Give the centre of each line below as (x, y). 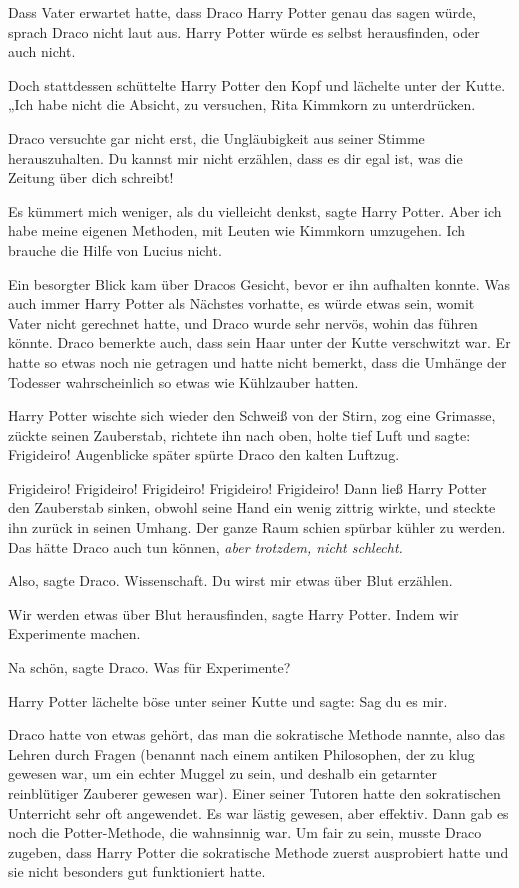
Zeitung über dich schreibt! (91, 177)
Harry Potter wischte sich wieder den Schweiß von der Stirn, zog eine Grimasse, (252, 415)
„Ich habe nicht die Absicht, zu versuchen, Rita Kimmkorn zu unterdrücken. (242, 104)
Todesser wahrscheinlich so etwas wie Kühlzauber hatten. (183, 381)
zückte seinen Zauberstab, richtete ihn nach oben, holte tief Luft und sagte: (239, 434)
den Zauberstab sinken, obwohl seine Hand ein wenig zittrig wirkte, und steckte (252, 507)
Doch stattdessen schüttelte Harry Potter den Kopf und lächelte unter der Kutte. (257, 84)
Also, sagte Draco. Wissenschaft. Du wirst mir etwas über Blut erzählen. (230, 580)
